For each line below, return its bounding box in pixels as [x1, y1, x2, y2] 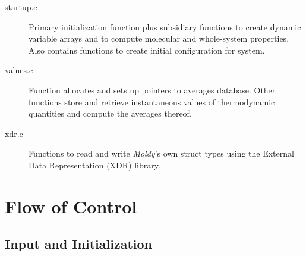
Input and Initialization [5, 235, 153, 253]
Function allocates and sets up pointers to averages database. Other [29, 83, 276, 96]
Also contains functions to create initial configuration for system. [29, 43, 265, 56]
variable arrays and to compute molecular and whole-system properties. [29, 32, 289, 45]
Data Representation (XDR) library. [29, 158, 160, 171]
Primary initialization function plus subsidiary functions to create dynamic [29, 20, 301, 33]
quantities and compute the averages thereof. [29, 107, 192, 120]
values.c [5, 64, 33, 76]
